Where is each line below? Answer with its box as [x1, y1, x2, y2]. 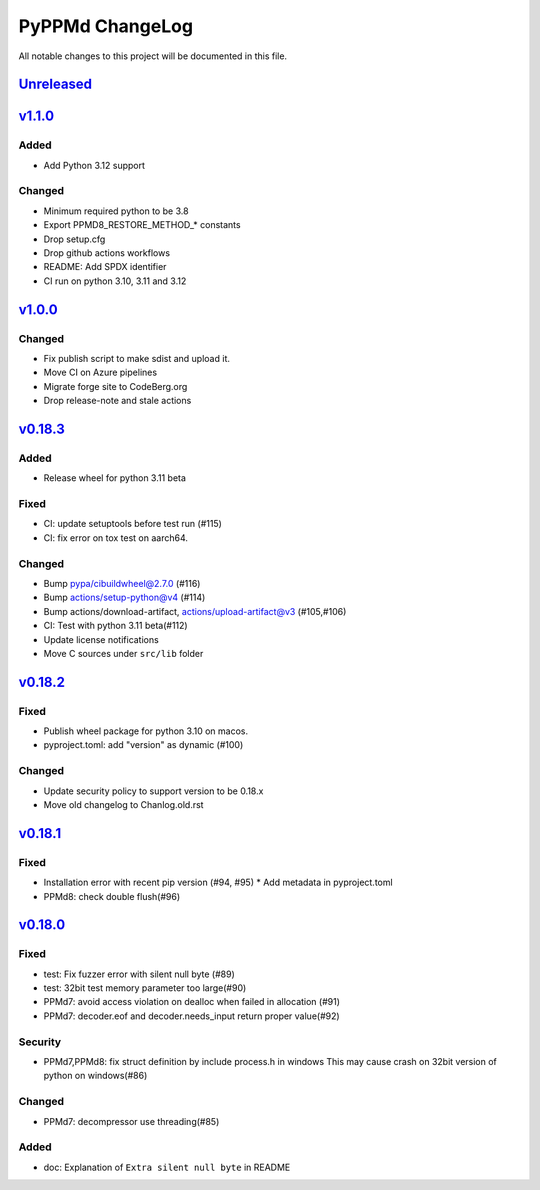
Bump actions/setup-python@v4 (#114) [43, 591, 206, 604]
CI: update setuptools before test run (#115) [43, 518, 222, 530]
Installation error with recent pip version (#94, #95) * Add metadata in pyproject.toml [43, 876, 394, 889]
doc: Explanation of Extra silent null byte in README [43, 1161, 291, 1173]
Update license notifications [43, 633, 159, 645]
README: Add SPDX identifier [43, 261, 167, 273]
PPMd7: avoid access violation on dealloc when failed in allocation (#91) [43, 996, 340, 1008]
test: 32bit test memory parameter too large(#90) [43, 982, 247, 994]
